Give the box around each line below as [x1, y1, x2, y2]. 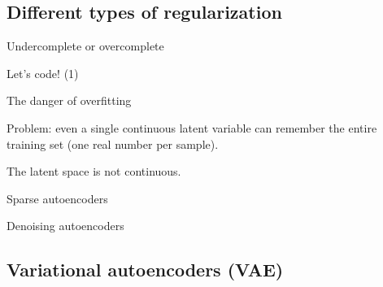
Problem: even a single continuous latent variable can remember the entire [7, 119, 377, 136]
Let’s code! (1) [7, 64, 79, 81]
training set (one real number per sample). [7, 135, 219, 152]
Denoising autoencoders [7, 217, 124, 234]
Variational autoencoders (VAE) [7, 257, 284, 282]
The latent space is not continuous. [7, 163, 181, 180]
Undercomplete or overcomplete [7, 37, 164, 54]
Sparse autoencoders [7, 189, 108, 207]
